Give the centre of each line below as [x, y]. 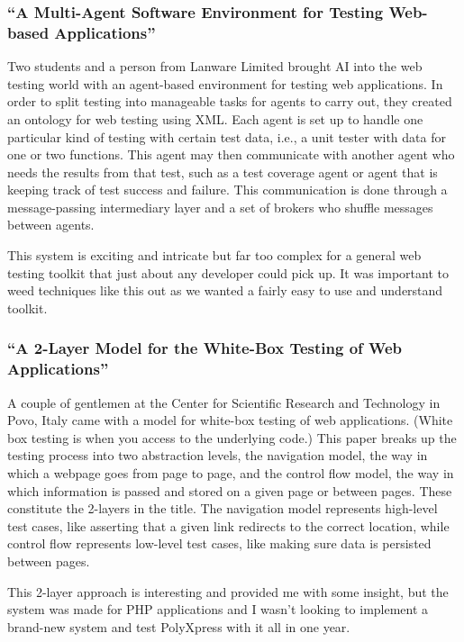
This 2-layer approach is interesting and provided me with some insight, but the [228, 591]
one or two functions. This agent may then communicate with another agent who [231, 154]
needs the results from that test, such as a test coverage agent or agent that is [223, 172]
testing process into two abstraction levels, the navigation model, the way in [218, 455]
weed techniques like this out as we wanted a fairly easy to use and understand [225, 290]
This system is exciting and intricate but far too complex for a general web [214, 255]
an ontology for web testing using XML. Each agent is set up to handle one [215, 118]
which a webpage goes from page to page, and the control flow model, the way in [231, 472]
